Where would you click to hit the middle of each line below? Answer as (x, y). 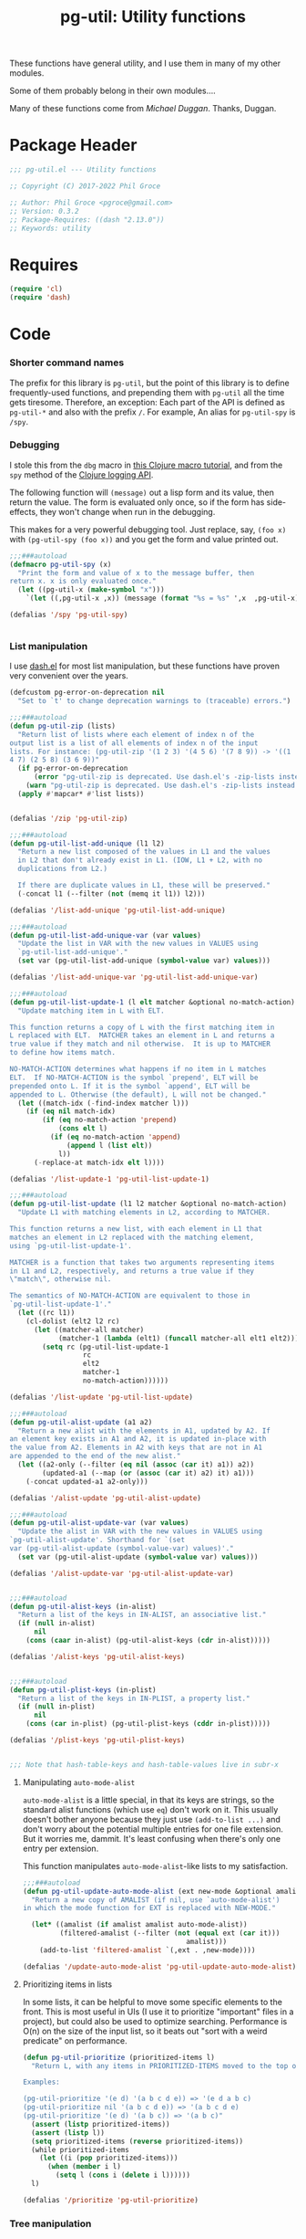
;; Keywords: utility (51, 228)
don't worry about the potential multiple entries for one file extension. (153, 1829)
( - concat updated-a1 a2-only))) (87, 1481)
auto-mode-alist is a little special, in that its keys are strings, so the (148, 1800)
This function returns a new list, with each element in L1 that (136, 1229)
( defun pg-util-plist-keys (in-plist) (83, 1690)
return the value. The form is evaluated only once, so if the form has (137, 502)
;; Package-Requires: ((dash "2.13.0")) (87, 220)
